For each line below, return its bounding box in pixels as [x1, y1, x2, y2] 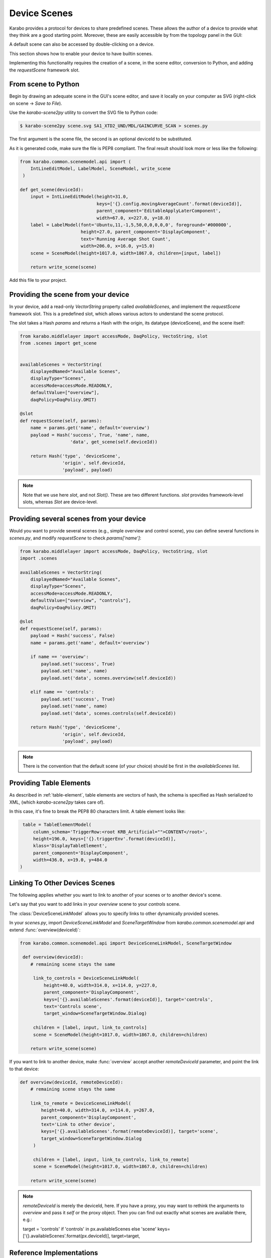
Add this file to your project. [9, 277, 67, 283]
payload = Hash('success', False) [30, 633, 115, 639]
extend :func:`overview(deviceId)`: [9, 926, 81, 933]
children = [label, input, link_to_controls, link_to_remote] [33, 1157, 190, 1162]
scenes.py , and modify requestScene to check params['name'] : [9, 535, 142, 541]
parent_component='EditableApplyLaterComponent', [96, 208, 221, 214]
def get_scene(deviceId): [20, 187, 84, 193]
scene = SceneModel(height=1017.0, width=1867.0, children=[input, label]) [30, 250, 221, 256]
